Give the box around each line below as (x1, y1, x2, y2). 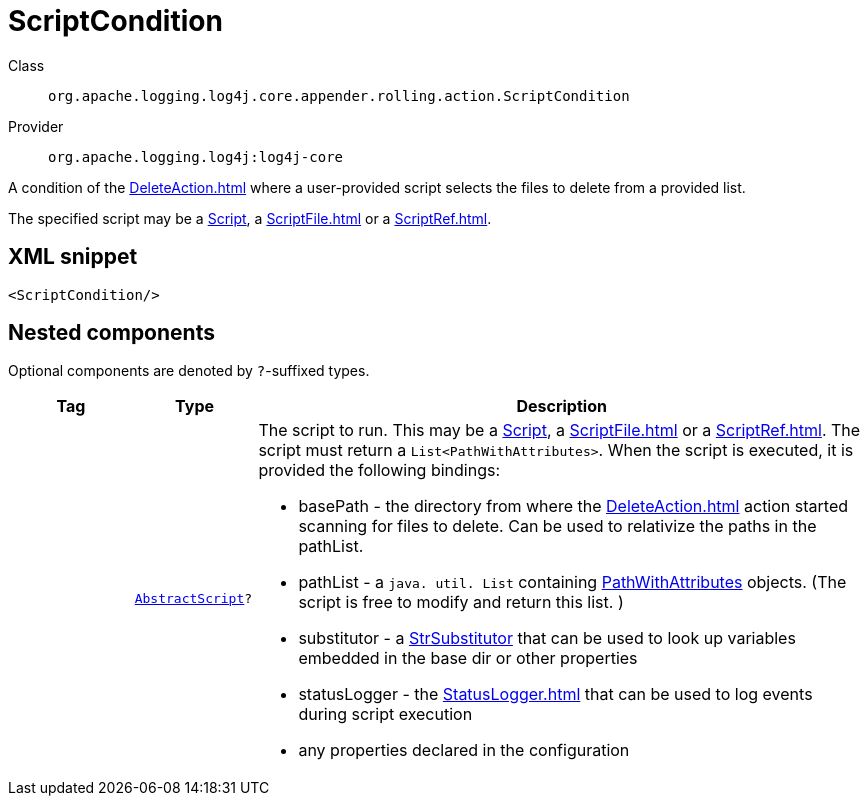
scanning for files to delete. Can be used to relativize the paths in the (298, 516, 817, 537)
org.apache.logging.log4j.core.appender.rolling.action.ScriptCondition (48, 87, 630, 104)
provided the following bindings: (258, 460, 501, 481)
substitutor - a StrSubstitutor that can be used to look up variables (298, 628, 796, 649)
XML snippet (8, 244, 138, 270)
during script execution (298, 704, 473, 725)
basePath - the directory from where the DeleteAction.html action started (298, 496, 848, 517)
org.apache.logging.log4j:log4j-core (48, 148, 344, 165)
